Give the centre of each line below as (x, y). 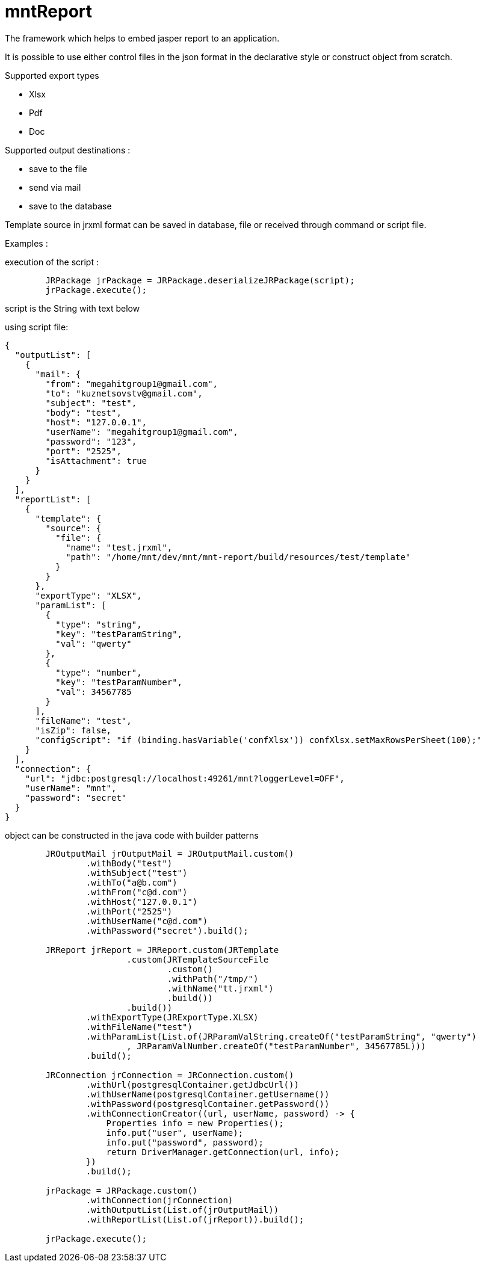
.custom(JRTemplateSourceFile (198, 959)
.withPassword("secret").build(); (167, 930)
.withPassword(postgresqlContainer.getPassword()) (208, 1104)
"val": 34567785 (94, 692)
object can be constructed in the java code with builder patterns (132, 835)
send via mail (55, 187)
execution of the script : (52, 262)
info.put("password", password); (185, 1142)
